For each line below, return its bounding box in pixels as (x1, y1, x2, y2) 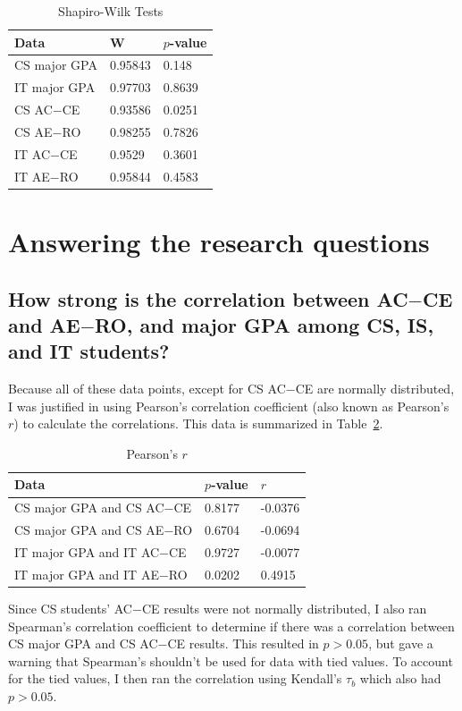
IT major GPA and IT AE (14, 564, 159, 583)
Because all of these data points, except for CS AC (8, 379, 286, 398)
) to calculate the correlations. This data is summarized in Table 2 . (13, 414, 383, 433)
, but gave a (368, 634, 433, 653)
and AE (8, 310, 80, 338)
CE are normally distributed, (295, 379, 455, 398)
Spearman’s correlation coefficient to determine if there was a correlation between (8, 616, 455, 635)
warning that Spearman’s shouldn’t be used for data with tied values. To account (8, 651, 453, 670)
